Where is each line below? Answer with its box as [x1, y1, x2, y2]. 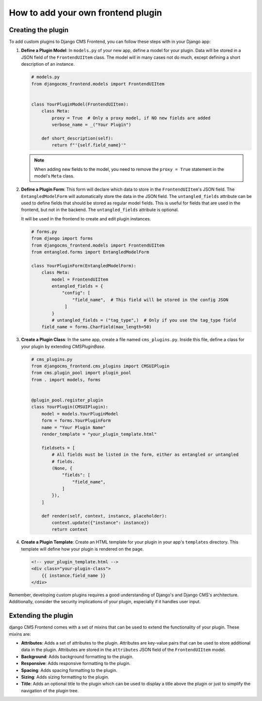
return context [51, 527, 88, 532]
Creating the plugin [9, 26, 69, 34]
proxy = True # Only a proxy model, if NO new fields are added [51, 115, 211, 121]
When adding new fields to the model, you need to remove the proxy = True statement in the [34, 166, 224, 172]
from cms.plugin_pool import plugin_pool [31, 370, 131, 376]
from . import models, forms [31, 377, 101, 382]
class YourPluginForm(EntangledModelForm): [31, 263, 137, 269]
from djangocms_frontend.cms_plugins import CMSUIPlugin [31, 363, 170, 369]
